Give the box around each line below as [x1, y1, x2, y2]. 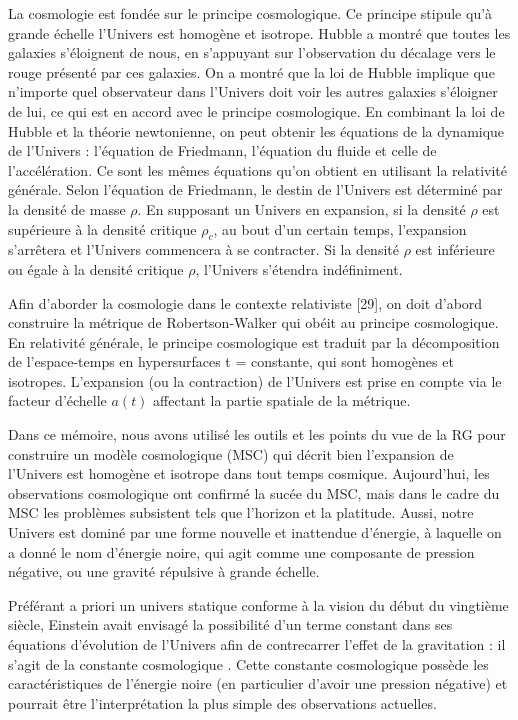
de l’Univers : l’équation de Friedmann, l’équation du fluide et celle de [8, 140, 437, 161]
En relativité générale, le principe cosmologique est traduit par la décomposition [8, 331, 500, 352]
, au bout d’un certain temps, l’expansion [213, 218, 467, 239]
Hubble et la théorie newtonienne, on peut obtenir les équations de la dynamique [8, 120, 505, 141]
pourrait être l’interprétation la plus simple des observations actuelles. [8, 692, 437, 713]
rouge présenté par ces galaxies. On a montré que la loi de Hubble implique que [8, 61, 495, 82]
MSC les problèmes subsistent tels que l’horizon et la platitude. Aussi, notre [8, 502, 474, 523]
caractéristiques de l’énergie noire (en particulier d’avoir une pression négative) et [8, 673, 508, 694]
